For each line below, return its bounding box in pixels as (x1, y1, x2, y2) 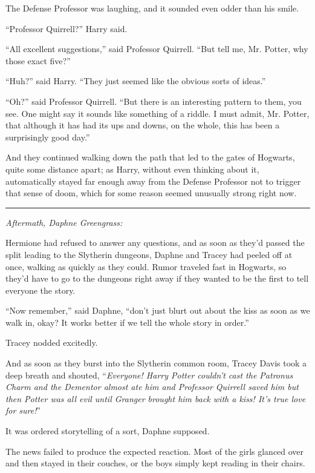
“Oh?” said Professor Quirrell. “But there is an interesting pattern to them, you (5, 94, 302, 107)
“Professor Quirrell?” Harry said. (5, 22, 128, 35)
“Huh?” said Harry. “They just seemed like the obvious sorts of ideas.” (5, 74, 266, 87)
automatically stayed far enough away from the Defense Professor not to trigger (5, 174, 301, 187)
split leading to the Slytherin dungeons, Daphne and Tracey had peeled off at (5, 248, 293, 260)
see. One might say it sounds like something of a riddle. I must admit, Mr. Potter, (5, 107, 310, 119)
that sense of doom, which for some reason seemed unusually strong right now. (5, 187, 297, 199)
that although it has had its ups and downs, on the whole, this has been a (5, 119, 280, 131)
